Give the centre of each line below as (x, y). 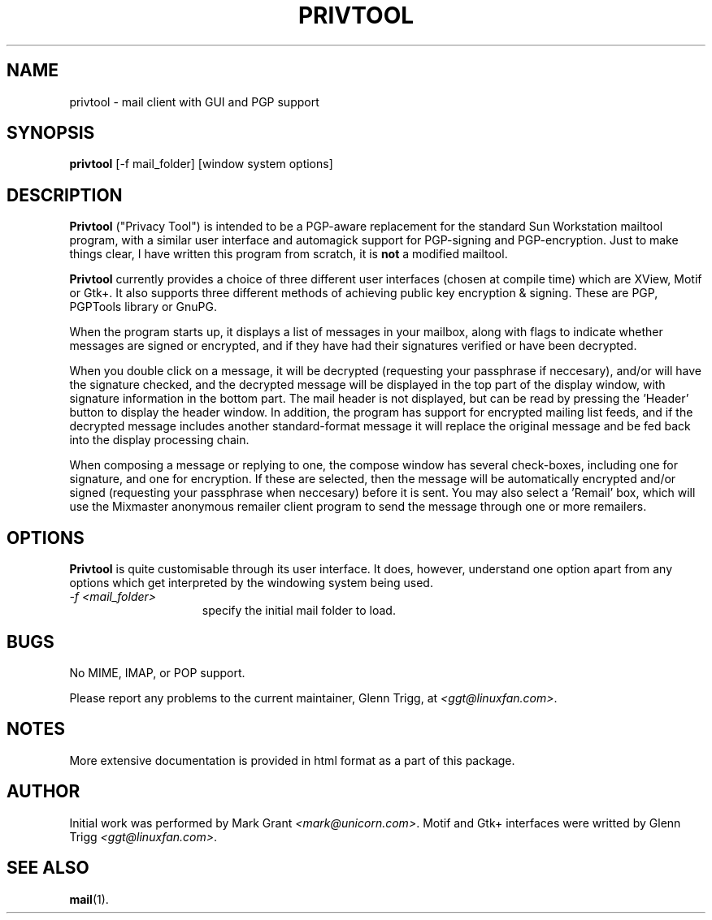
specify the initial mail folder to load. (299, 611)
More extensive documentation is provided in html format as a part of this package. (292, 760)
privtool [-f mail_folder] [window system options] (201, 164)
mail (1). (89, 899)
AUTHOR (43, 792)
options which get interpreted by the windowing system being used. (251, 583)
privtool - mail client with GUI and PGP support (194, 102)
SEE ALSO (48, 868)
